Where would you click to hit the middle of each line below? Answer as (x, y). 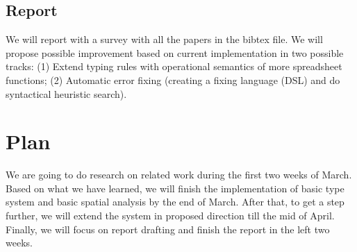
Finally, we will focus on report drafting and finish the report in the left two (168, 229)
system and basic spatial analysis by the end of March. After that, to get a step (175, 202)
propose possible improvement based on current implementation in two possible (175, 52)
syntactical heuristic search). (66, 93)
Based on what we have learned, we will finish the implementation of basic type (175, 188)
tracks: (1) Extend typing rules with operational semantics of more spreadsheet (174, 66)
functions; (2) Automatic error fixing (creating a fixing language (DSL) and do (173, 79)
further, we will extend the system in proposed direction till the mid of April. (170, 216)
